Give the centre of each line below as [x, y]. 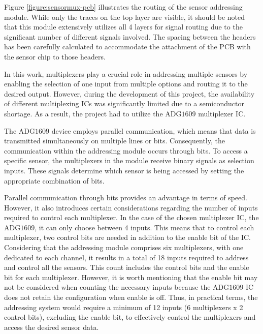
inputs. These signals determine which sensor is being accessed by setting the [124, 170]
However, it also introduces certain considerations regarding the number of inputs [131, 207]
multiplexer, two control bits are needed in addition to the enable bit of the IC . [127, 237]
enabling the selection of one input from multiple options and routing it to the [126, 84]
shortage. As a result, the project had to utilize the [84, 113]
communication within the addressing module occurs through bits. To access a [126, 150]
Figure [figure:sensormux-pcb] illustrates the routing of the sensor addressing [123, 7]
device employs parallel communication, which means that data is [154, 130]
